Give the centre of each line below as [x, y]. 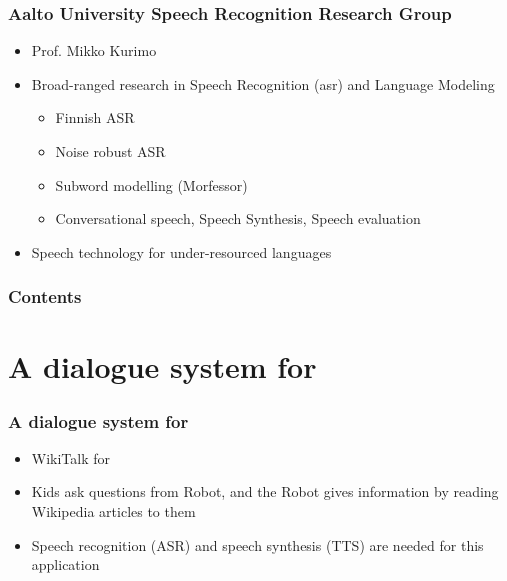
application [65, 564]
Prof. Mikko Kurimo [94, 50]
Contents [45, 296]
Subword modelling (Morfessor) [151, 184]
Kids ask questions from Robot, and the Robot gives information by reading [265, 491]
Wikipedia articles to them [113, 511]
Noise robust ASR [110, 151]
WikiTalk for [71, 457]
